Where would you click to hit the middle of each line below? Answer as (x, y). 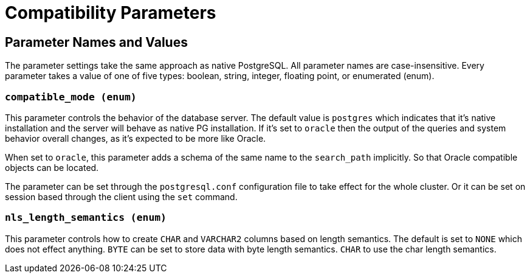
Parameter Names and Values (96, 42)
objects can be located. (52, 167)
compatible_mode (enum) (71, 97)
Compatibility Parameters (111, 13)
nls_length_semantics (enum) (86, 218)
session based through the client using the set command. (121, 196)
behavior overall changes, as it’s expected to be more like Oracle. (136, 138)
